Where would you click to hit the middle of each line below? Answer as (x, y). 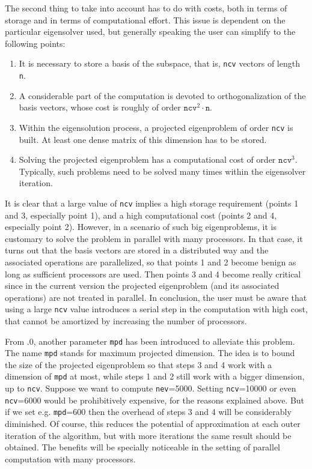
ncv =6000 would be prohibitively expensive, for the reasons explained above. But (155, 400)
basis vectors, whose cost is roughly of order (100, 107)
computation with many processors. (70, 458)
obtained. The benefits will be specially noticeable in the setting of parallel (143, 447)
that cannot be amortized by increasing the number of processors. (126, 320)
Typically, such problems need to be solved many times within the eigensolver (162, 171)
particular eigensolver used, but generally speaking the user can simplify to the (150, 32)
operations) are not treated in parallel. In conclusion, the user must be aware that (156, 297)
